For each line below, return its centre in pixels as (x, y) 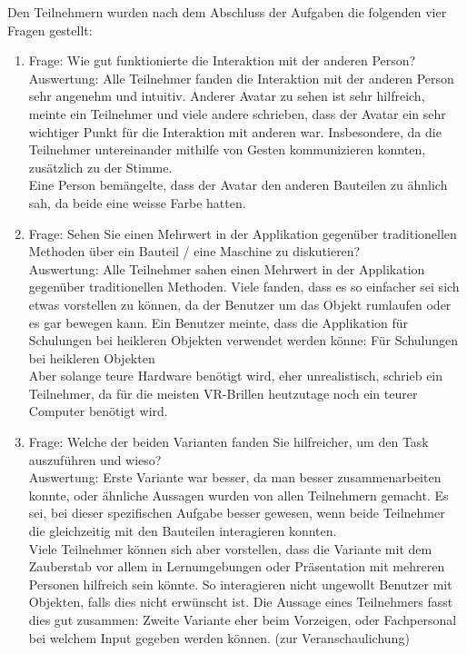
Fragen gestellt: (50, 30)
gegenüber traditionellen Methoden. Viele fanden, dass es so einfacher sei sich (244, 287)
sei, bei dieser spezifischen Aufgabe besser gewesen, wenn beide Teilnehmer (237, 513)
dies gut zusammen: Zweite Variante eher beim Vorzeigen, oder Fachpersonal (243, 619)
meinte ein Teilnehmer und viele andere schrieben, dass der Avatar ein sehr (237, 113)
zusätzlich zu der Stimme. (100, 167)
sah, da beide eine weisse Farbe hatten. (137, 202)
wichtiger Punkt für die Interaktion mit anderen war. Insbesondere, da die (235, 131)
